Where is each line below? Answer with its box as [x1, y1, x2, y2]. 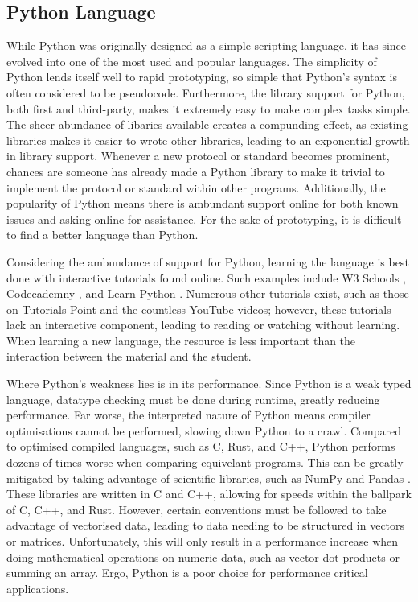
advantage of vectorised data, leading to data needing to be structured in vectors [6, 517, 405, 534]
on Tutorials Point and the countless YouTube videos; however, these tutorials [6, 300, 391, 317]
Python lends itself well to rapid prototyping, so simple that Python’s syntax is [6, 68, 397, 85]
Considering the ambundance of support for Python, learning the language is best [6, 253, 409, 270]
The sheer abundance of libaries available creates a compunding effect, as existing [6, 116, 408, 133]
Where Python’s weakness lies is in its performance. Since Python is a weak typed [6, 375, 412, 392]
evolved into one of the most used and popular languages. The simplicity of [6, 52, 377, 69]
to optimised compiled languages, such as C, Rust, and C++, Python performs [6, 438, 395, 455]
